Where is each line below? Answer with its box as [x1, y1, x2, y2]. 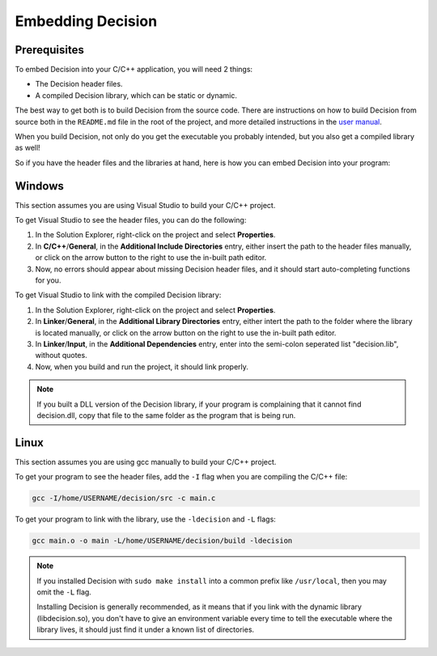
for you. [35, 275, 62, 285]
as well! [15, 143, 40, 153]
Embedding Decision [15, 12, 158, 30]
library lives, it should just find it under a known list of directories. [36, 624, 255, 635]
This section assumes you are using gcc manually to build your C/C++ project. [15, 457, 277, 466]
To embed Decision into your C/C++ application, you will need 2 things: [15, 65, 253, 75]
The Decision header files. [35, 79, 123, 89]
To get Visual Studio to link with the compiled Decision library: [15, 290, 222, 300]
